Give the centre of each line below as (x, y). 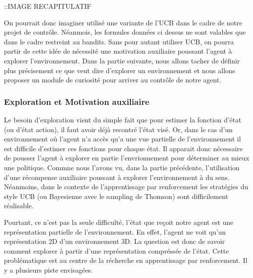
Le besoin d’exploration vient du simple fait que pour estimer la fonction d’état (123, 119)
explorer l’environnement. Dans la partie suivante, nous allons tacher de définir (122, 60)
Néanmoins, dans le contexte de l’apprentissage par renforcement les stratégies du (126, 187)
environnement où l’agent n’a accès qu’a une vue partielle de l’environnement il (123, 139)
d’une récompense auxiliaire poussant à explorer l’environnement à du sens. (117, 177)
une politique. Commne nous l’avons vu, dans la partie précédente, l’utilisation (122, 167)
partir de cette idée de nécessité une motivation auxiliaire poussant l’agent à (118, 51)
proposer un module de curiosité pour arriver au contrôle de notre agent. (113, 80)
